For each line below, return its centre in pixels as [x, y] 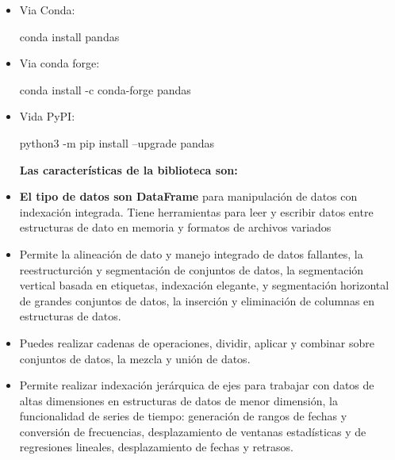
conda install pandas [69, 36]
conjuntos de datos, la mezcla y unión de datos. [135, 358]
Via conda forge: [59, 63]
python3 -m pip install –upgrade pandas [117, 142]
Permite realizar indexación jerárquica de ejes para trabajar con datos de [197, 385]
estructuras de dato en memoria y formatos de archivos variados [175, 227]
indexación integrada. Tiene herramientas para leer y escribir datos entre [196, 211]
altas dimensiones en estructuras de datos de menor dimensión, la [178, 400]
